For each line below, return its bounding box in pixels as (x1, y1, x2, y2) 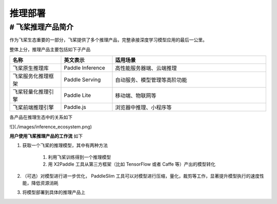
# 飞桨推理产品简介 (9, 22, 74, 32)
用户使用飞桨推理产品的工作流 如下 (9, 133, 83, 139)
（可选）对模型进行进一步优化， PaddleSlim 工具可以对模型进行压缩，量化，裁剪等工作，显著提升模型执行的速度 (22, 173, 260, 179)
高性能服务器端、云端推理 (115, 64, 177, 72)
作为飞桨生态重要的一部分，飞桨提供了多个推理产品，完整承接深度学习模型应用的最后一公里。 (9, 37, 207, 43)
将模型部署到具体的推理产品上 (22, 189, 86, 195)
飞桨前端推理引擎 (12, 104, 54, 111)
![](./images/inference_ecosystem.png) (9, 123, 92, 130)
